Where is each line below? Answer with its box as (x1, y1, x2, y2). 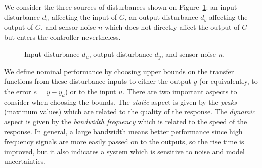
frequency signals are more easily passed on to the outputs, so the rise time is (4, 136, 244, 147)
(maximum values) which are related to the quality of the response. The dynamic (4, 106, 255, 117)
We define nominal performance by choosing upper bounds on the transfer (4, 66, 234, 76)
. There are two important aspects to (122, 86, 237, 96)
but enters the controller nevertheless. (4, 31, 121, 42)
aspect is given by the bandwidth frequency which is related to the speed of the (4, 116, 247, 127)
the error (4, 86, 31, 96)
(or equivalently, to (199, 76, 258, 87)
